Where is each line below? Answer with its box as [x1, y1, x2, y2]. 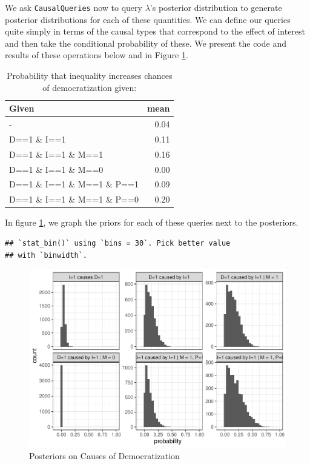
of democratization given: [42, 81, 137, 93]
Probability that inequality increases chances [6, 69, 173, 82]
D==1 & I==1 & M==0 [9, 163, 104, 175]
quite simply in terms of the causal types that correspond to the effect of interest [5, 25, 306, 38]
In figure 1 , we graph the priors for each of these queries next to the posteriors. [5, 216, 298, 229]
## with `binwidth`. [5, 250, 88, 260]
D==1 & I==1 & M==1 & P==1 [9, 178, 139, 190]
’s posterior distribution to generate [150, 1, 282, 13]
